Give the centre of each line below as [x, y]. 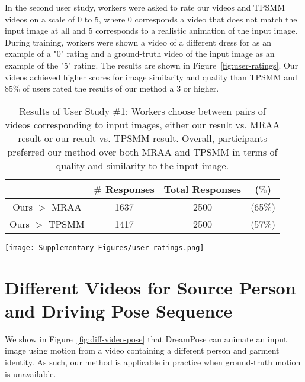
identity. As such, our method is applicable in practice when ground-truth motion [153, 362]
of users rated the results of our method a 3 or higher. [121, 88]
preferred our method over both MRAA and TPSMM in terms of [142, 151]
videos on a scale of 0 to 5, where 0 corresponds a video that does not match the [151, 19]
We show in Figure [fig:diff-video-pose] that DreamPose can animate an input [146, 339]
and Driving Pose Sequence [119, 310]
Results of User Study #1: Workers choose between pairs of [142, 111]
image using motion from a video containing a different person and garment [142, 350]
